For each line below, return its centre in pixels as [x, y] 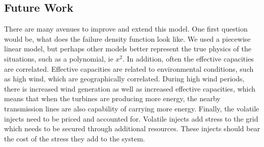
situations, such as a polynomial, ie [59, 58]
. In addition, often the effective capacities [188, 58]
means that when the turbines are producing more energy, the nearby [112, 98]
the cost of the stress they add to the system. [75, 138]
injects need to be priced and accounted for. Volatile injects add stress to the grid [131, 118]
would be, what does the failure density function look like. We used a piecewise [127, 38]
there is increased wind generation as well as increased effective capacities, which [130, 88]
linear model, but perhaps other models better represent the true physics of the [128, 49]
